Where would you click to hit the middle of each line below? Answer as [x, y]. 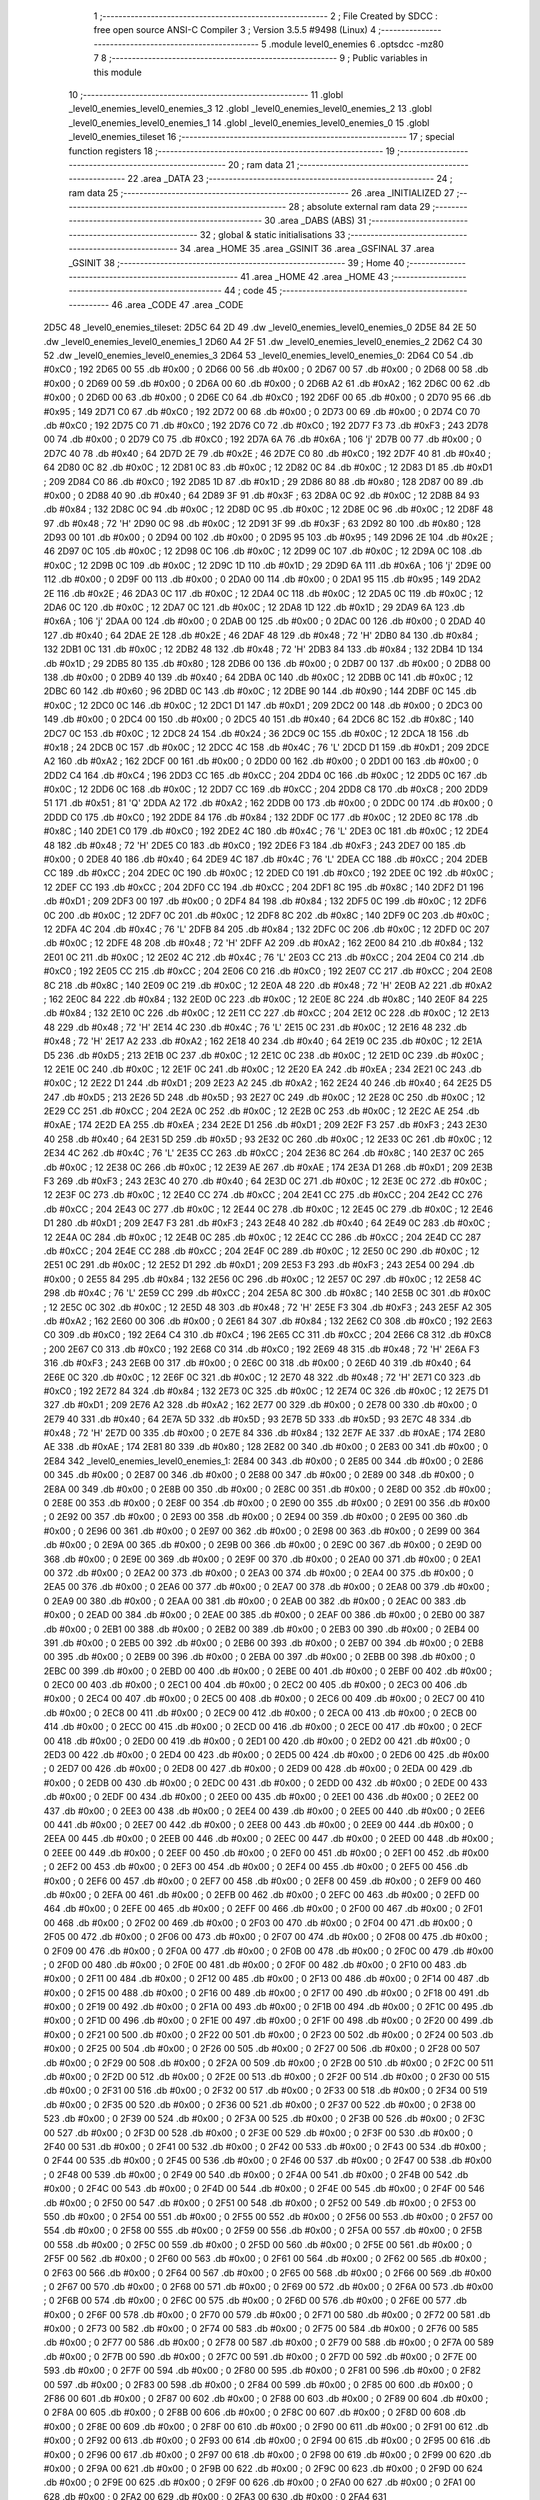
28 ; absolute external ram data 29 [359, 207]
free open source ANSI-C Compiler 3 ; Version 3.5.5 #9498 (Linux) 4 [235, 30]
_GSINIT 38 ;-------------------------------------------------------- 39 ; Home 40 [236, 262]
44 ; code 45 [250, 291]
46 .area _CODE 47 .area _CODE [177, 304]
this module [117, 72]
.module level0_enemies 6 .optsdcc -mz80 [356, 44]
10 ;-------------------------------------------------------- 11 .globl [206, 94]
